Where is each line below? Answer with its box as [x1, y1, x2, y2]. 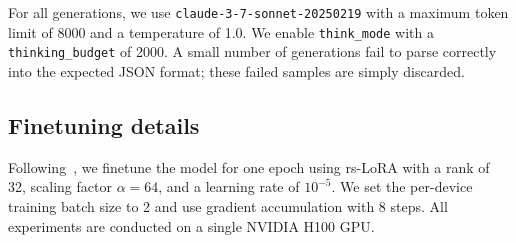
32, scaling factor [8, 176, 112, 197]
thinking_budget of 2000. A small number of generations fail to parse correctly [8, 41, 497, 62]
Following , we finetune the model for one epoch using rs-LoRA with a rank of [8, 156, 490, 177]
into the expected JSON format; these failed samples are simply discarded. [8, 60, 465, 81]
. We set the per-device [331, 176, 473, 197]
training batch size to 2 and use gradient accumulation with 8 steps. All [8, 195, 448, 216]
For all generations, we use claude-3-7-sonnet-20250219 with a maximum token [8, 2, 509, 22]
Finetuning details [8, 109, 200, 140]
